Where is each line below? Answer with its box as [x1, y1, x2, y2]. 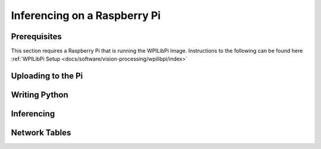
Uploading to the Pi [11, 71, 83, 81]
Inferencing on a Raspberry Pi [11, 9, 161, 22]
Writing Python [11, 90, 68, 100]
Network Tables [11, 128, 71, 138]
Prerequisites [11, 31, 62, 42]
